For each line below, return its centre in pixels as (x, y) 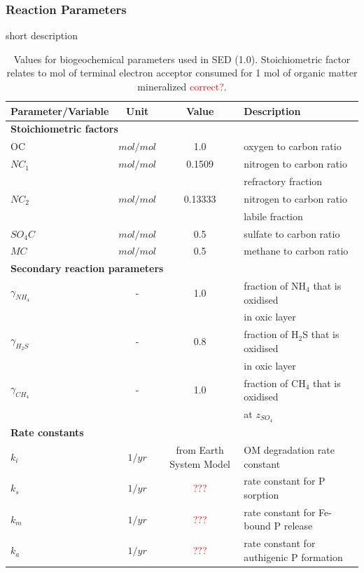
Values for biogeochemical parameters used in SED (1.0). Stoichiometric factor (182, 59)
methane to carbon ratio (296, 251)
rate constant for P (285, 481)
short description (42, 35)
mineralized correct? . (182, 86)
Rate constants (47, 432)
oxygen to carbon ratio (293, 146)
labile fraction (273, 216)
